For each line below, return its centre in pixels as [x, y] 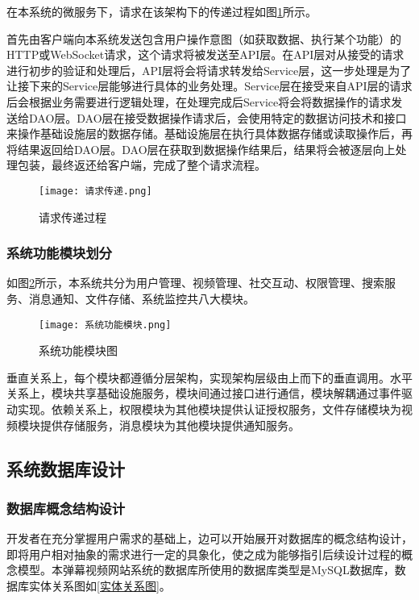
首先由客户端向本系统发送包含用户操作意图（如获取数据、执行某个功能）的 [204, 38]
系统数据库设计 [66, 468]
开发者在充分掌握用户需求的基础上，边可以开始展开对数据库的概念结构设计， [209, 538]
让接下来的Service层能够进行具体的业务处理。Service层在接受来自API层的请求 [209, 86]
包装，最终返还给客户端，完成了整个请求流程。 [141, 165]
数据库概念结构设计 [66, 508]
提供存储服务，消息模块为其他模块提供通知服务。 [170, 425]
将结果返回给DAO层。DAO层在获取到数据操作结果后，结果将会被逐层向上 [201, 149]
